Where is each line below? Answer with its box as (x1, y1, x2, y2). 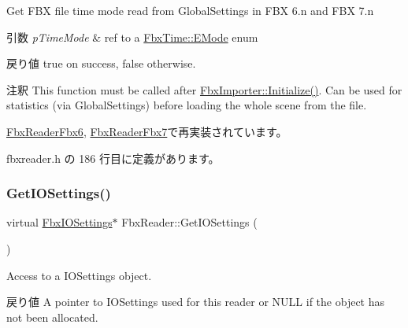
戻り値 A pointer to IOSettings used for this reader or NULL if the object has (6, 293, 385, 310)
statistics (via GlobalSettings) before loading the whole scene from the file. (6, 97, 367, 113)
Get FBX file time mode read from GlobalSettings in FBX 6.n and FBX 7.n (6, 2, 374, 18)
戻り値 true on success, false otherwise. (6, 55, 196, 72)
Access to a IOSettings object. (6, 267, 152, 283)
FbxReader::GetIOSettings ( (121, 214, 258, 230)
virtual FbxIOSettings (6, 214, 113, 230)
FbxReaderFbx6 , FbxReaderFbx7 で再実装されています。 (6, 123, 287, 139)
